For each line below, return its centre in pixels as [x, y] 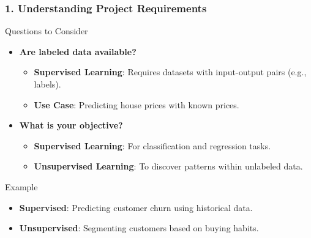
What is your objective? [71, 125]
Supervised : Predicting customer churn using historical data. [136, 207]
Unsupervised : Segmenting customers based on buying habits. [139, 228]
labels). [47, 84]
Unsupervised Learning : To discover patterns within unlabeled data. [168, 166]
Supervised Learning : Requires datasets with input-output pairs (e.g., [170, 72]
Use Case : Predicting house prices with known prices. [137, 104]
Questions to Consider [47, 31]
